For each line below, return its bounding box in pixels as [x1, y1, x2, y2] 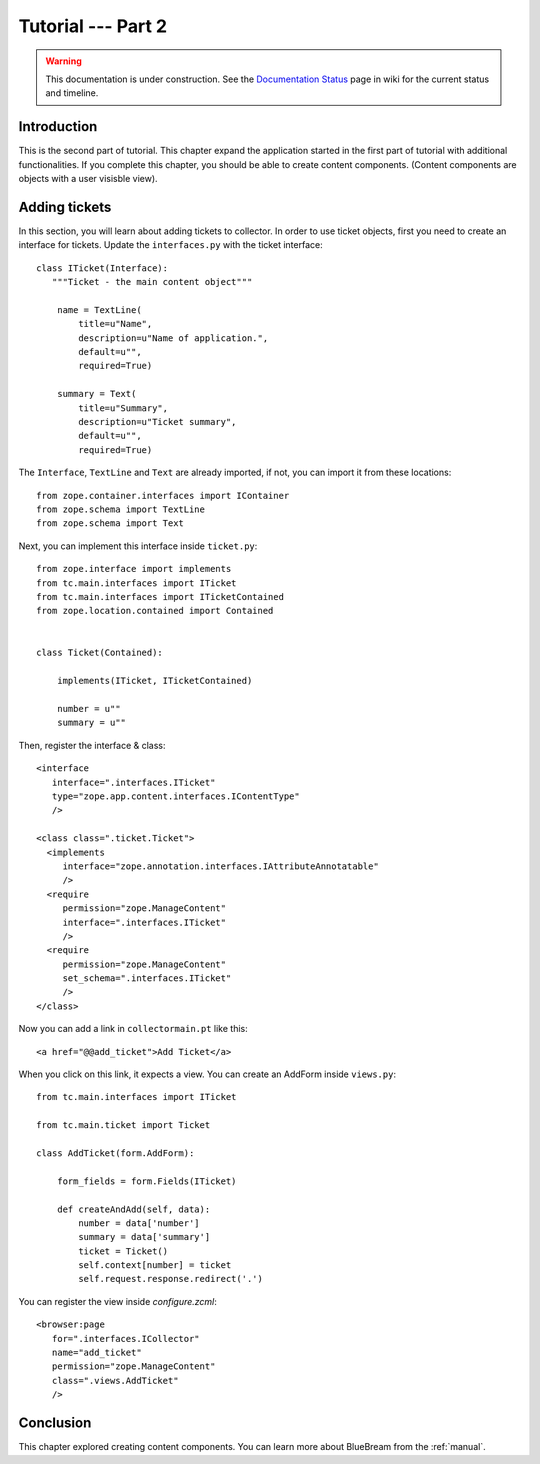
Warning [45, 55, 82, 67]
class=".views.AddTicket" [51, 1375, 179, 1386]
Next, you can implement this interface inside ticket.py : [18, 540, 258, 552]
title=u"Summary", [78, 402, 169, 414]
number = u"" [56, 703, 121, 715]
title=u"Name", [78, 318, 153, 330]
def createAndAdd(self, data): [56, 1203, 211, 1215]
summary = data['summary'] [78, 1231, 211, 1243]
